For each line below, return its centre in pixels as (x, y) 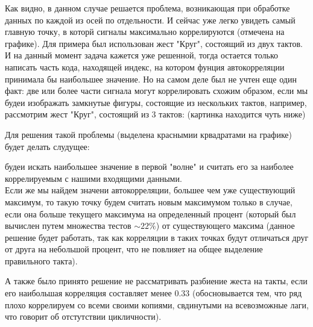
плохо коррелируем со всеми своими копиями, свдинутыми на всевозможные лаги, (157, 304)
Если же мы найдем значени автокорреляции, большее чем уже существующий (150, 190)
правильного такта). (41, 260)
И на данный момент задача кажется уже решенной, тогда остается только (141, 55)
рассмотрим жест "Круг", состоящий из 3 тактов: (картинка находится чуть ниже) (155, 114)
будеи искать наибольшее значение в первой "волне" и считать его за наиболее (149, 167)
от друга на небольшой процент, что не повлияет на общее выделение (134, 249)
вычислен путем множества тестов (68, 226)
